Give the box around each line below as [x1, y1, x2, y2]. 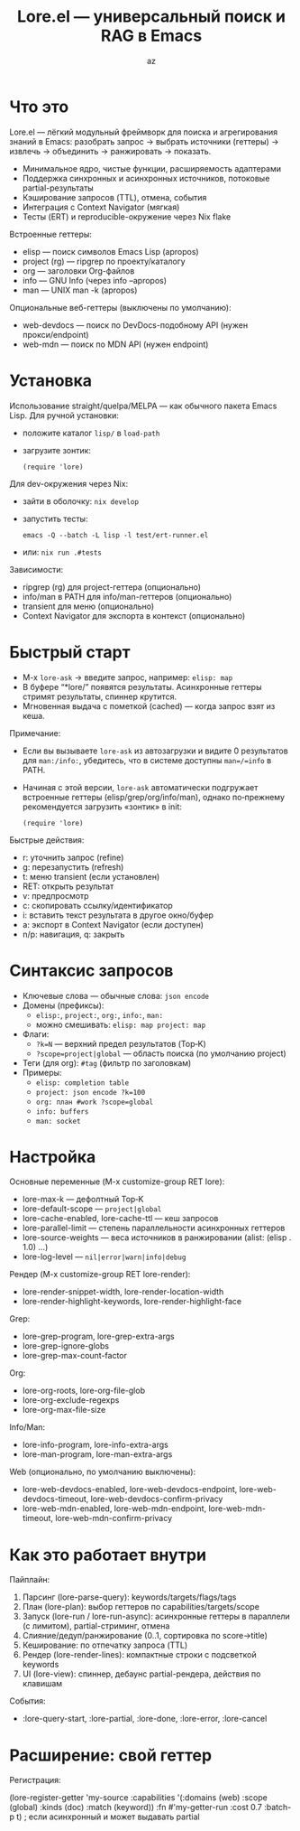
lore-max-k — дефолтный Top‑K [22, 1194, 144, 1205]
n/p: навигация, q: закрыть [22, 929, 125, 939]
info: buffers [35, 1107, 89, 1116]
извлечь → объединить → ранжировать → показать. [9, 145, 212, 156]
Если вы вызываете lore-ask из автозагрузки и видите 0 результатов [22, 745, 288, 756]
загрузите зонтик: [22, 444, 92, 455]
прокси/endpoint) [22, 329, 89, 340]
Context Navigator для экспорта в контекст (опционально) [22, 610, 246, 621]
